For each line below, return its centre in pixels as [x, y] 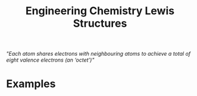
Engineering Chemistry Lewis [100, 11]
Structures [100, 23]
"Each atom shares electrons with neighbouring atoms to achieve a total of [98, 54]
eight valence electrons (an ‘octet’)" [50, 60]
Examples [31, 84]
